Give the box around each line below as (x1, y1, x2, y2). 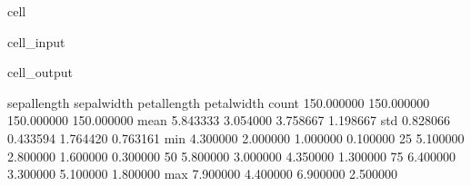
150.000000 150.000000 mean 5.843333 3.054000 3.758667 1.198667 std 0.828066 (7, 111, 450, 130)
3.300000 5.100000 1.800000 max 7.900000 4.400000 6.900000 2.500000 (7, 164, 397, 183)
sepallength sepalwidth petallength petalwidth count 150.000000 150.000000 (7, 93, 430, 112)
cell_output (7, 63, 73, 82)
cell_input (7, 32, 65, 51)
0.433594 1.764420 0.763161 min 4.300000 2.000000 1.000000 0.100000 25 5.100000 (7, 128, 465, 147)
